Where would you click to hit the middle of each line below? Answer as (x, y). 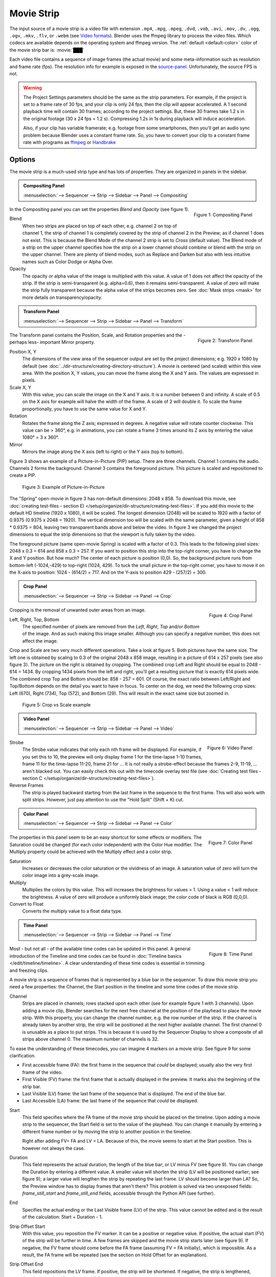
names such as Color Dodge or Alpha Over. (68, 262)
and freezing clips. (29, 970)
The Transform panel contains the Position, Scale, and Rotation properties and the (96, 335)
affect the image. (40, 641)
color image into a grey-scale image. (61, 876)
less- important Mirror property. (62, 342)
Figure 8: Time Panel (231, 954)
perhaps (18, 342)
